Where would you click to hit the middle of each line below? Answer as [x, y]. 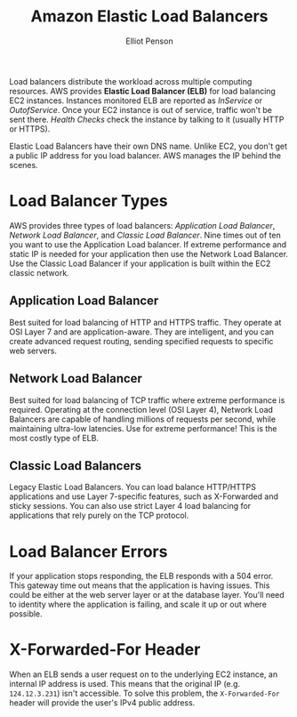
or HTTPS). [30, 129]
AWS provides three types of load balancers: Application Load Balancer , [142, 225]
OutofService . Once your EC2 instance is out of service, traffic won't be [141, 109]
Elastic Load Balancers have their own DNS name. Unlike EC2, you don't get [148, 146]
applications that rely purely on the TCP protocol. [99, 516]
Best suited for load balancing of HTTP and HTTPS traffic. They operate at [145, 322]
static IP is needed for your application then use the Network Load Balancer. [149, 254]
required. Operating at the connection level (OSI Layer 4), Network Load [141, 409]
